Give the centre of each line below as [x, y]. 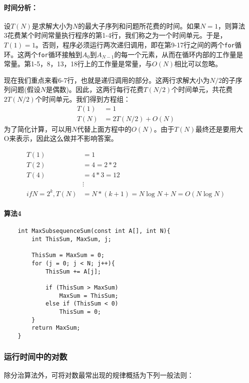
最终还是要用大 [219, 129]
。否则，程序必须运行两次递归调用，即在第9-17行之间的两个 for [135, 44]
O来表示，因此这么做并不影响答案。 [61, 138]
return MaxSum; [56, 328]
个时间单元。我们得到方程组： [83, 99]
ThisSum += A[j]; [73, 271]
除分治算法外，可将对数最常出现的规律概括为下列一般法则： [99, 375]
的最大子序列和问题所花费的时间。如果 [139, 25]
